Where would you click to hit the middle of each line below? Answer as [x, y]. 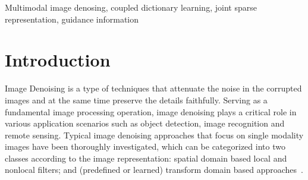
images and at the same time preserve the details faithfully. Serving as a [136, 100]
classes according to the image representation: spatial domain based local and [146, 158]
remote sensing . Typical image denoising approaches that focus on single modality [154, 135]
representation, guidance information [72, 19]
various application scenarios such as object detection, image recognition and [145, 123]
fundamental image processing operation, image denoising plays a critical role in [151, 111]
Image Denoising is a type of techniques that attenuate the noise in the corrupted [153, 88]
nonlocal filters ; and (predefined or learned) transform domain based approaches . [154, 170]
